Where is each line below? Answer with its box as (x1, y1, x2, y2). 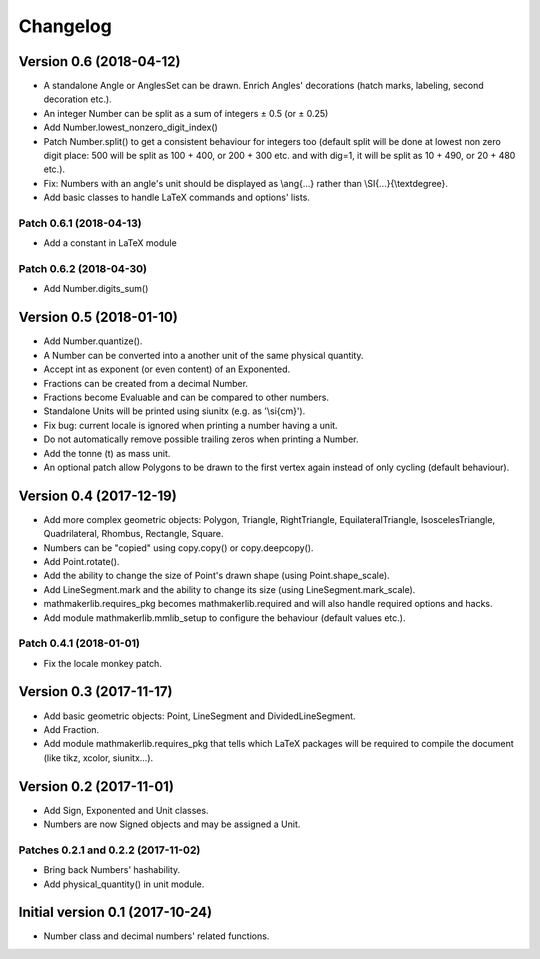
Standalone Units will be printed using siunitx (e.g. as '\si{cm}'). (43, 405, 306, 417)
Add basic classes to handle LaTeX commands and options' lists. (43, 191, 310, 204)
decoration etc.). (43, 93, 112, 105)
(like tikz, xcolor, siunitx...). (43, 751, 154, 764)
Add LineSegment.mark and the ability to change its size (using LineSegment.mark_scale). (43, 583, 416, 595)
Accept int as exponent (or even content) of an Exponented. (43, 363, 291, 375)
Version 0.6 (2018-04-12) (18, 53, 181, 70)
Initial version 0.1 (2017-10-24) (18, 904, 213, 921)
